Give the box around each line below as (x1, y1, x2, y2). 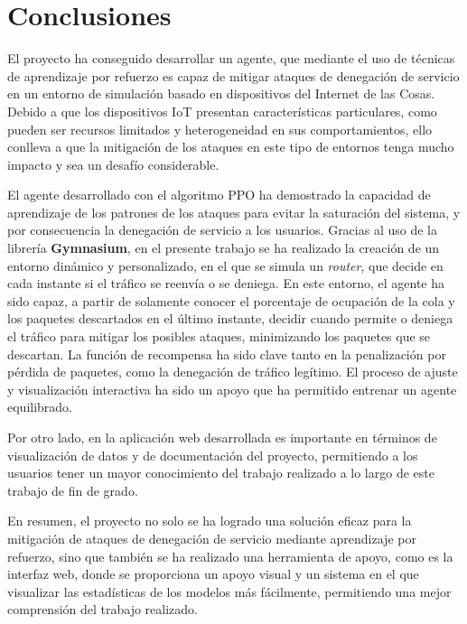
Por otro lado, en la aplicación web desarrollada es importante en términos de (7, 428, 437, 446)
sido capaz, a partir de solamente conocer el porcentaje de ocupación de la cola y (7, 291, 455, 310)
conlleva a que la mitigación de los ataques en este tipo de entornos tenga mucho (7, 137, 454, 156)
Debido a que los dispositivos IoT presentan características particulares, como (7, 101, 437, 120)
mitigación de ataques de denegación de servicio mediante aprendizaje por (7, 528, 416, 547)
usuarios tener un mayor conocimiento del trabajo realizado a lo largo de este (7, 463, 434, 482)
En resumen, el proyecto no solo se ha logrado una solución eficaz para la (7, 511, 412, 530)
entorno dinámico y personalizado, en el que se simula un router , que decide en (7, 256, 444, 275)
